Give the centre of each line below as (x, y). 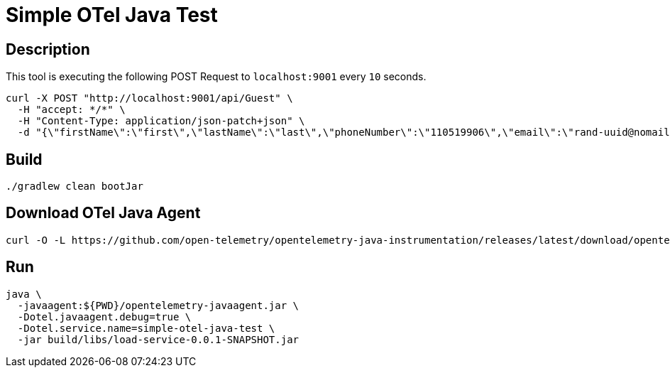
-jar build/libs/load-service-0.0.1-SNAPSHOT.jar (158, 339)
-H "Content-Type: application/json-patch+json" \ (161, 121)
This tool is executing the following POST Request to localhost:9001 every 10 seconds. (216, 77)
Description (48, 49)
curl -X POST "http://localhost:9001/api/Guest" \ (149, 98)
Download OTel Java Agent (103, 213)
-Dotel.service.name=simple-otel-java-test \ (146, 328)
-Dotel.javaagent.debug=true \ (104, 317)
